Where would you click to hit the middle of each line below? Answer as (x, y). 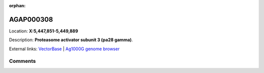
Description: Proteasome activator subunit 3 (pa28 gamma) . (71, 40)
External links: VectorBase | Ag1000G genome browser (64, 49)
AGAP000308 (31, 19)
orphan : (17, 6)
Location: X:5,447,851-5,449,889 (44, 31)
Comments (22, 61)
